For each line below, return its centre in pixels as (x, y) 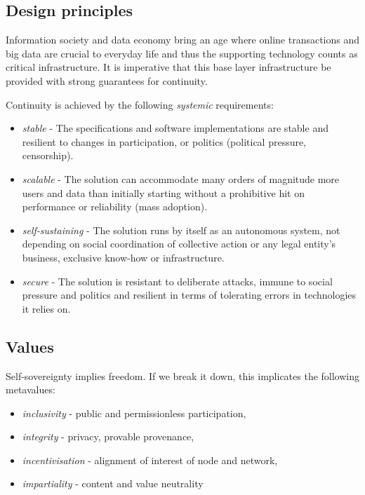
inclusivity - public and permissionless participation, (134, 413)
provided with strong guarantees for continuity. (107, 80)
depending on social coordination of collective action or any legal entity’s (179, 244)
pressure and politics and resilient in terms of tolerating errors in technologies (189, 295)
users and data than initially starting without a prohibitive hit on (163, 192)
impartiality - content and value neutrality (113, 483)
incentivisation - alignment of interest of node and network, (150, 460)
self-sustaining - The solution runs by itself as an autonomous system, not (181, 230)
